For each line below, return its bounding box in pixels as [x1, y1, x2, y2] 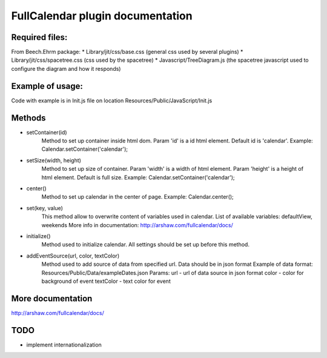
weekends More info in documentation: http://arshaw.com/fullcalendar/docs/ [41, 221, 233, 228]
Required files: [11, 32, 68, 42]
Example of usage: [11, 81, 83, 91]
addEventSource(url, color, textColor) [26, 252, 120, 259]
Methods [11, 113, 46, 123]
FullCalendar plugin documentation [11, 9, 193, 22]
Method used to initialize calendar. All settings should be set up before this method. [41, 241, 249, 248]
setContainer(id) [26, 128, 67, 136]
